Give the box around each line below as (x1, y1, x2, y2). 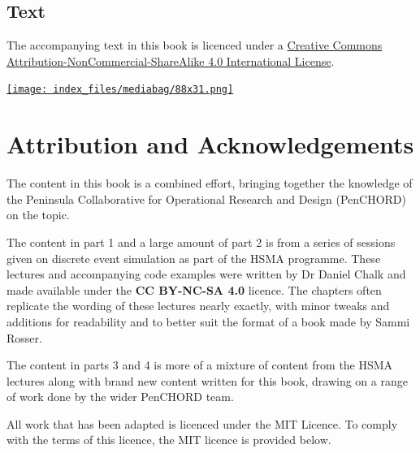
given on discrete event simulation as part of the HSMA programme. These (6, 249, 381, 266)
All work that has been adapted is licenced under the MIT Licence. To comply (6, 415, 398, 432)
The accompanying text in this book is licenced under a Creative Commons (6, 37, 383, 54)
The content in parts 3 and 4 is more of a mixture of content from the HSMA (6, 356, 393, 373)
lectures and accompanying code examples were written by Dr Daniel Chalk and (6, 265, 406, 283)
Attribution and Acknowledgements (6, 127, 414, 161)
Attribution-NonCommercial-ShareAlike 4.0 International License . (6, 52, 335, 69)
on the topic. (6, 206, 70, 223)
